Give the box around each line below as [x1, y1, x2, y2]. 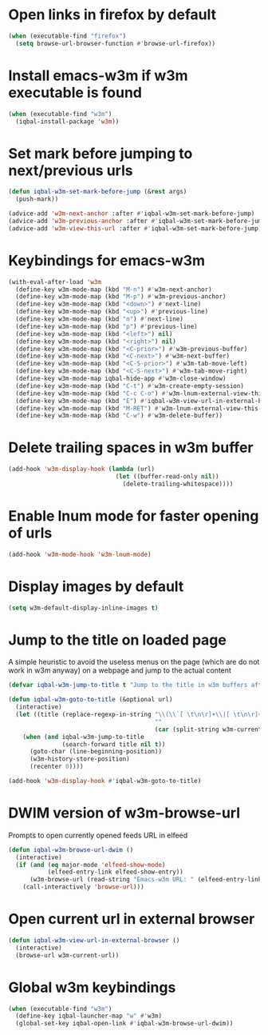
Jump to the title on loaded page [8, 630, 227, 649]
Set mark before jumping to [8, 144, 193, 162]
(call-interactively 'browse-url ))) [22, 883, 145, 891]
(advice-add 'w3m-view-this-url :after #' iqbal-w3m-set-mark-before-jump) [8, 224, 262, 233]
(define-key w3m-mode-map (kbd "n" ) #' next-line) [15, 315, 183, 323]
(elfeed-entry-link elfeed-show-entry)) [47, 868, 183, 877]
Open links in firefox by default [8, 6, 217, 24]
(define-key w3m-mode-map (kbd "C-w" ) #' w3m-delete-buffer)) [15, 412, 223, 420]
